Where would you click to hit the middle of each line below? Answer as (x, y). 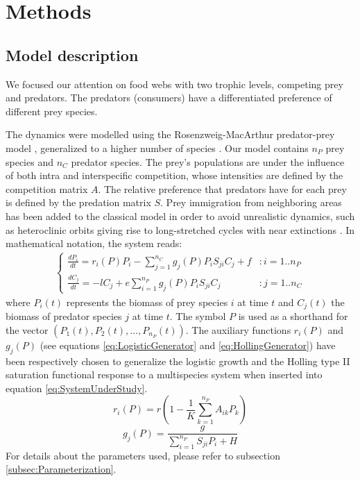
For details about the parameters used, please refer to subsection (143, 455)
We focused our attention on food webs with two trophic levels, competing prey (174, 84)
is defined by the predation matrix (78, 202)
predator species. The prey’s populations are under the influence (208, 161)
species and (29, 161)
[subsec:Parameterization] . (61, 469)
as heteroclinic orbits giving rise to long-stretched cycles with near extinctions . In (180, 229)
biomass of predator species (64, 316)
